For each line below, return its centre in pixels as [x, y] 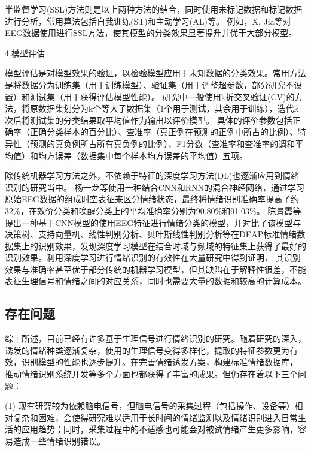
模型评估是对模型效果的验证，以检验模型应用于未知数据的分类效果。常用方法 [155, 73]
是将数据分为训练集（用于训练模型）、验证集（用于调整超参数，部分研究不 [149, 84]
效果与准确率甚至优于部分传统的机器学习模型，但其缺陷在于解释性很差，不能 [155, 269]
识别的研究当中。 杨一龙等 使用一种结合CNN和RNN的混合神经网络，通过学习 [155, 187]
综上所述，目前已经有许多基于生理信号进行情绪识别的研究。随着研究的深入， [155, 339]
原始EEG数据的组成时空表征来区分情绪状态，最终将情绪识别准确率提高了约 [152, 199]
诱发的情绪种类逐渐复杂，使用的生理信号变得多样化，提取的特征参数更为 [147, 350]
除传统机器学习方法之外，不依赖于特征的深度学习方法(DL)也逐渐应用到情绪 [152, 175]
